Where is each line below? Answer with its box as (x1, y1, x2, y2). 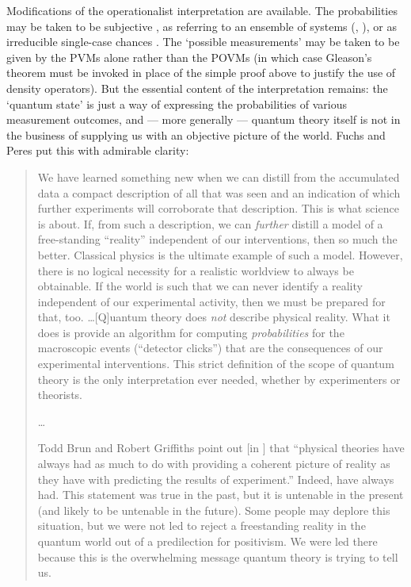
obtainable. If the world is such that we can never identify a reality (37, 278, 363, 294)
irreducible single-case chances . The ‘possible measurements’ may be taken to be (6, 33, 400, 50)
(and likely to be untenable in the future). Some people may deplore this (37, 501, 390, 518)
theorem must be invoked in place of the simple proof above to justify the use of (6, 64, 396, 81)
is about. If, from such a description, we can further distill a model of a (37, 215, 383, 232)
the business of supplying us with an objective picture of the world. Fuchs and (6, 126, 386, 143)
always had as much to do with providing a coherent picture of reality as (37, 455, 390, 472)
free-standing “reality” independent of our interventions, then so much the (37, 231, 398, 247)
